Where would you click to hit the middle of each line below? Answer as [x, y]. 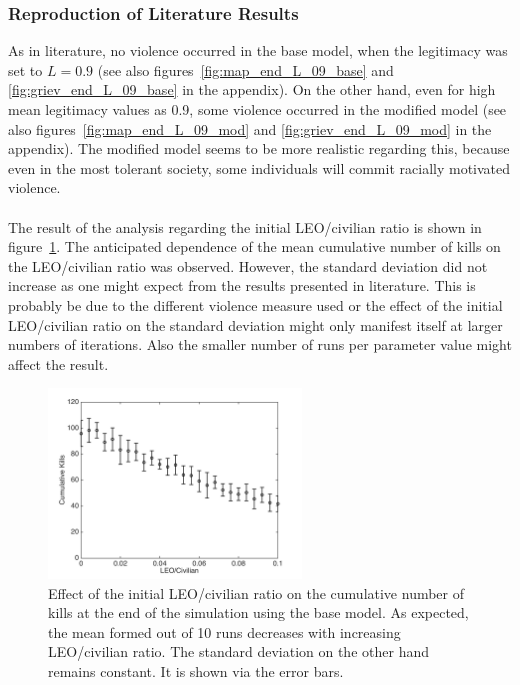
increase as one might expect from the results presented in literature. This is [242, 285]
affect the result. [58, 363]
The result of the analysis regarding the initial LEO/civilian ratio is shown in [245, 226]
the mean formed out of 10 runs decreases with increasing [224, 631]
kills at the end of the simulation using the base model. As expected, [258, 612]
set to [25, 69]
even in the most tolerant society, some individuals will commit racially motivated [259, 167]
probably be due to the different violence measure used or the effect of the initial [255, 304]
